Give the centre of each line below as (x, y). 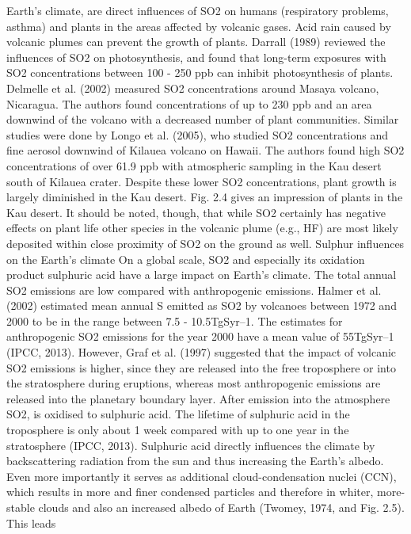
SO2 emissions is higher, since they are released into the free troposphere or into (201, 367)
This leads (31, 523)
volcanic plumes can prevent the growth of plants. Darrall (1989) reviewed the (196, 42)
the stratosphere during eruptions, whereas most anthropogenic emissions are (194, 383)
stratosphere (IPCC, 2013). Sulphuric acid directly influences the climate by (191, 445)
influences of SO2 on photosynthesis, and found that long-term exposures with (196, 57)
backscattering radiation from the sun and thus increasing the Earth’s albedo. (195, 461)
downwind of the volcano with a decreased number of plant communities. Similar (203, 119)
